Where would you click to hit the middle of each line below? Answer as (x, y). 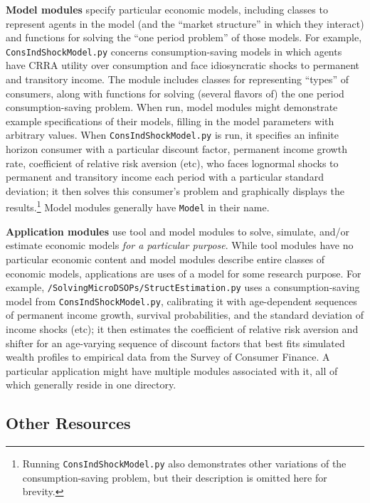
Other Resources (68, 423)
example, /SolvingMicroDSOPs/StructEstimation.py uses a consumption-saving (183, 287)
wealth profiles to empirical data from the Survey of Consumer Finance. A (168, 357)
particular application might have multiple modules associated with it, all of (172, 370)
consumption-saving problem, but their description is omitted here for (175, 477)
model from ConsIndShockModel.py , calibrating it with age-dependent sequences (181, 301)
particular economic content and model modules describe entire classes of (165, 259)
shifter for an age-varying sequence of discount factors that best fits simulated (175, 343)
